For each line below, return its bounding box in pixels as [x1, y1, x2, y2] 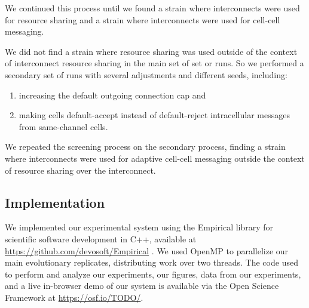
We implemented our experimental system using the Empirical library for [5, 221, 274, 233]
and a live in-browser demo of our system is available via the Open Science [5, 279, 279, 292]
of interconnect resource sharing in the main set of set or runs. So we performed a [5, 57, 304, 69]
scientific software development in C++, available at [5, 232, 197, 245]
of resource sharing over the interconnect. [5, 164, 156, 176]
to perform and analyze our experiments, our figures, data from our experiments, [5, 267, 301, 280]
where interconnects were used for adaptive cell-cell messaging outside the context [5, 152, 305, 164]
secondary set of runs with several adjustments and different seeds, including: [5, 68, 287, 81]
